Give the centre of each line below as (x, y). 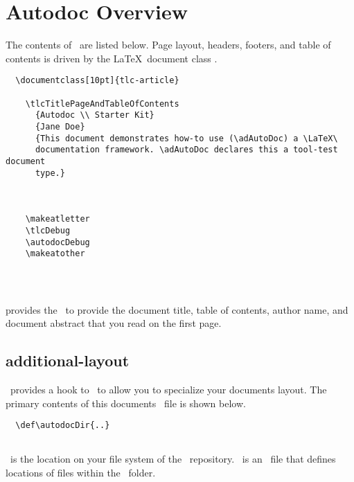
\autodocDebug (57, 242)
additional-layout (68, 360)
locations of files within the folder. (81, 472)
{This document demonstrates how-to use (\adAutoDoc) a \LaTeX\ (186, 138)
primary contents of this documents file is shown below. (126, 403)
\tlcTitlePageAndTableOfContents (102, 104)
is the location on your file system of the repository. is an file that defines (173, 459)
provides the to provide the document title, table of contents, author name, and (177, 309)
